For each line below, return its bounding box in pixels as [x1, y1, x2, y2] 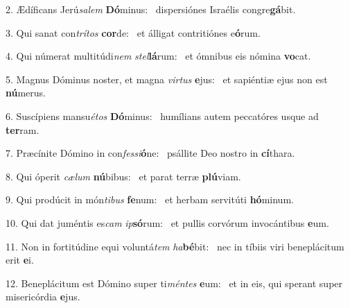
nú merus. [6, 85, 46, 100]
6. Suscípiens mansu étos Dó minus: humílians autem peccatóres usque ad [6, 108, 319, 123]
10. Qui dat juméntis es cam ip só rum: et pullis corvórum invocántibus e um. [6, 215, 329, 230]
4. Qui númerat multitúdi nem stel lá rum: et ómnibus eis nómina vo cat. [6, 49, 311, 63]
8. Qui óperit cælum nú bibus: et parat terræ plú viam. [6, 169, 241, 183]
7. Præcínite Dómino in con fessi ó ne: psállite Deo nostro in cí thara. [6, 146, 295, 160]
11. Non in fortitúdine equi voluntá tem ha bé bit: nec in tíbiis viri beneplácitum [6, 239, 344, 253]
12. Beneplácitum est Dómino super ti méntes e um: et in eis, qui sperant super [6, 275, 343, 290]
